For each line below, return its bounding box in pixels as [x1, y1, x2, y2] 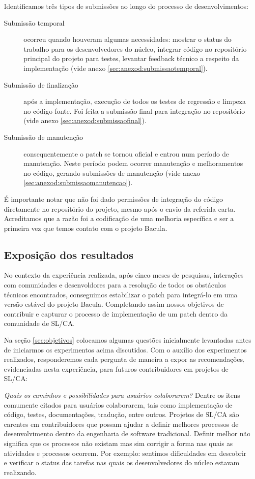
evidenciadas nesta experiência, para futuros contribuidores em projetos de [4, 363, 228, 374]
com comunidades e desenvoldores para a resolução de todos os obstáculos [4, 280, 227, 290]
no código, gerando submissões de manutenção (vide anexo [24, 167, 200, 178]
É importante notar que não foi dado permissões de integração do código [4, 193, 223, 204]
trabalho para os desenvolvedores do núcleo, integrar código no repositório [24, 43, 247, 54]
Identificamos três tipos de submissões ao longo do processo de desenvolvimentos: [4, 1, 249, 11]
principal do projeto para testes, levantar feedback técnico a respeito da [24, 53, 239, 64]
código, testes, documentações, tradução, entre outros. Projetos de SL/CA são [4, 409, 239, 419]
